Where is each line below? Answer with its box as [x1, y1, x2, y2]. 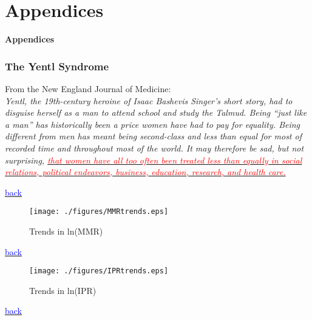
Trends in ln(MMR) [29, 224, 103, 237]
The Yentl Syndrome [5, 58, 109, 73]
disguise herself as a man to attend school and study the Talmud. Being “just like [5, 106, 307, 119]
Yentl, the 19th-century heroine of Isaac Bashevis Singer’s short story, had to [5, 94, 293, 107]
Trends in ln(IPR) [29, 284, 97, 296]
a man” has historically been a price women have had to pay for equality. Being [5, 118, 300, 130]
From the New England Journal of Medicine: [5, 82, 171, 95]
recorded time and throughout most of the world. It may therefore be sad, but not [5, 141, 304, 154]
